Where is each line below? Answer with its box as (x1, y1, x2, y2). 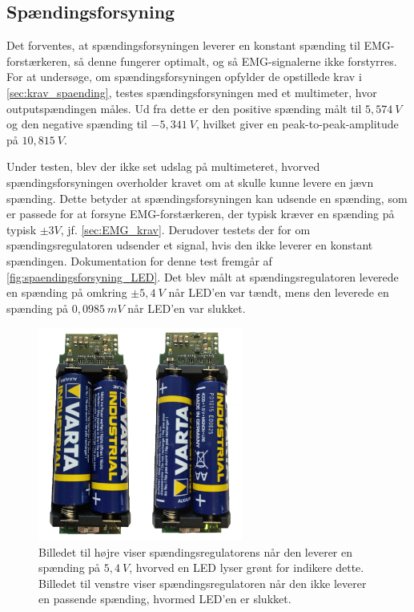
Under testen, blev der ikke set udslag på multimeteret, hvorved (6, 158, 320, 175)
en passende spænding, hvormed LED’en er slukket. (38, 590, 291, 607)
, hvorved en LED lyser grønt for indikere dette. (129, 559, 364, 576)
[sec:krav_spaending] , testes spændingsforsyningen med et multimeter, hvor (6, 83, 377, 100)
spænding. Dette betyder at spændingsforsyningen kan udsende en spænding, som (6, 189, 408, 206)
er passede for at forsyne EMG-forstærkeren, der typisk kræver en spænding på (6, 205, 395, 222)
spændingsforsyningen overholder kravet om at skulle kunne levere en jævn (6, 173, 374, 190)
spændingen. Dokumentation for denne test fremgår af (6, 252, 272, 269)
